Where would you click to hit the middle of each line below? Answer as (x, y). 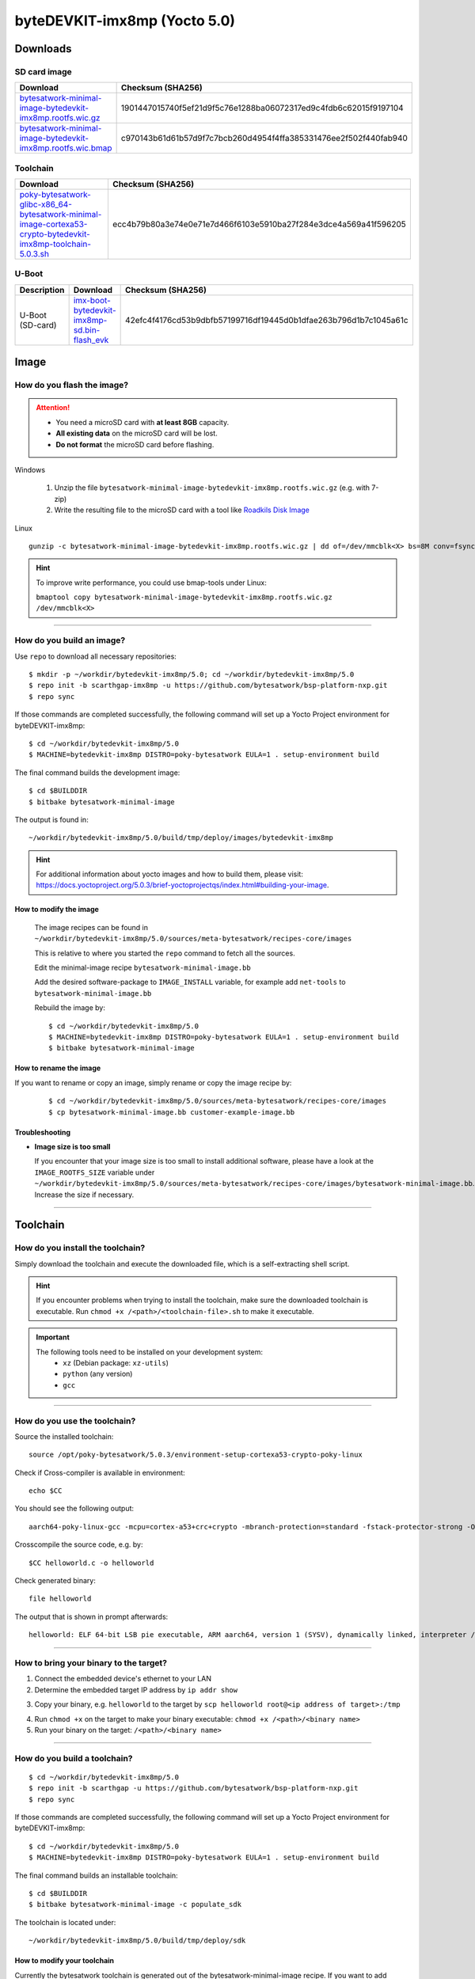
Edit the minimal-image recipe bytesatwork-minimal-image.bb (142, 968)
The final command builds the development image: (97, 773)
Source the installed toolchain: (64, 1436)
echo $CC (46, 1491)
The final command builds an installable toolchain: (96, 1875)
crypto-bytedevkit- (55, 234)
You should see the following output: (74, 1509)
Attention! (53, 408)
